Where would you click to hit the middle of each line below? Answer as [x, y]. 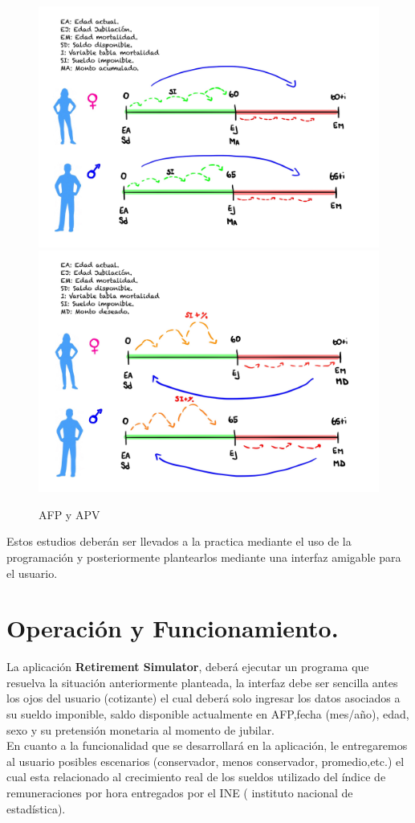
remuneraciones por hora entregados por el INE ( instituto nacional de [180, 792]
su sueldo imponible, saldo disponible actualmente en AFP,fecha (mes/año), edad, [208, 714]
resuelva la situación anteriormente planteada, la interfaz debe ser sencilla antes [202, 682]
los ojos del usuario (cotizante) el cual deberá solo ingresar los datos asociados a [203, 698]
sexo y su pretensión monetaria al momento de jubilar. [141, 729]
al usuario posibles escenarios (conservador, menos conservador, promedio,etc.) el [205, 761]
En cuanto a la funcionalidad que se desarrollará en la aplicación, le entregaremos [207, 745]
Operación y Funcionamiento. [173, 628]
